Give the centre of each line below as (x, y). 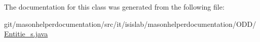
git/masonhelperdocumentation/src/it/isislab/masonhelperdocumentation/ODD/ (130, 24)
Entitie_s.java (26, 34)
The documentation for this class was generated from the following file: (114, 7)
